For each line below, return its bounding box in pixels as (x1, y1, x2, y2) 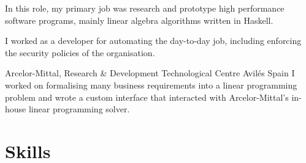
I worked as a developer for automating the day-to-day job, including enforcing (5, 34, 302, 47)
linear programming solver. (28, 103, 130, 115)
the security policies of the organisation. (5, 46, 155, 59)
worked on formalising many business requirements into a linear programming (5, 78, 297, 91)
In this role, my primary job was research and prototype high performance (5, 2, 285, 14)
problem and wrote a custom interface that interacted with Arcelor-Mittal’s (5, 90, 289, 103)
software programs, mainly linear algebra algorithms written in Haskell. (5, 13, 273, 26)
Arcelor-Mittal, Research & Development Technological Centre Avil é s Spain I (5, 67, 295, 79)
